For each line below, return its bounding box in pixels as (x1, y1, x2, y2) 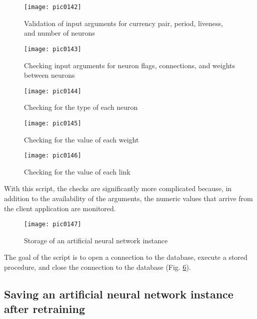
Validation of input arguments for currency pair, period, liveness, (24, 18, 223, 28)
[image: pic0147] (24, 221, 81, 228)
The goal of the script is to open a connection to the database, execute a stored (4, 252, 247, 262)
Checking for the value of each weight (24, 134, 139, 144)
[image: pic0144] (24, 87, 81, 95)
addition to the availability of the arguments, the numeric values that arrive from (4, 193, 253, 204)
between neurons (24, 70, 75, 80)
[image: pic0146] (24, 152, 81, 160)
